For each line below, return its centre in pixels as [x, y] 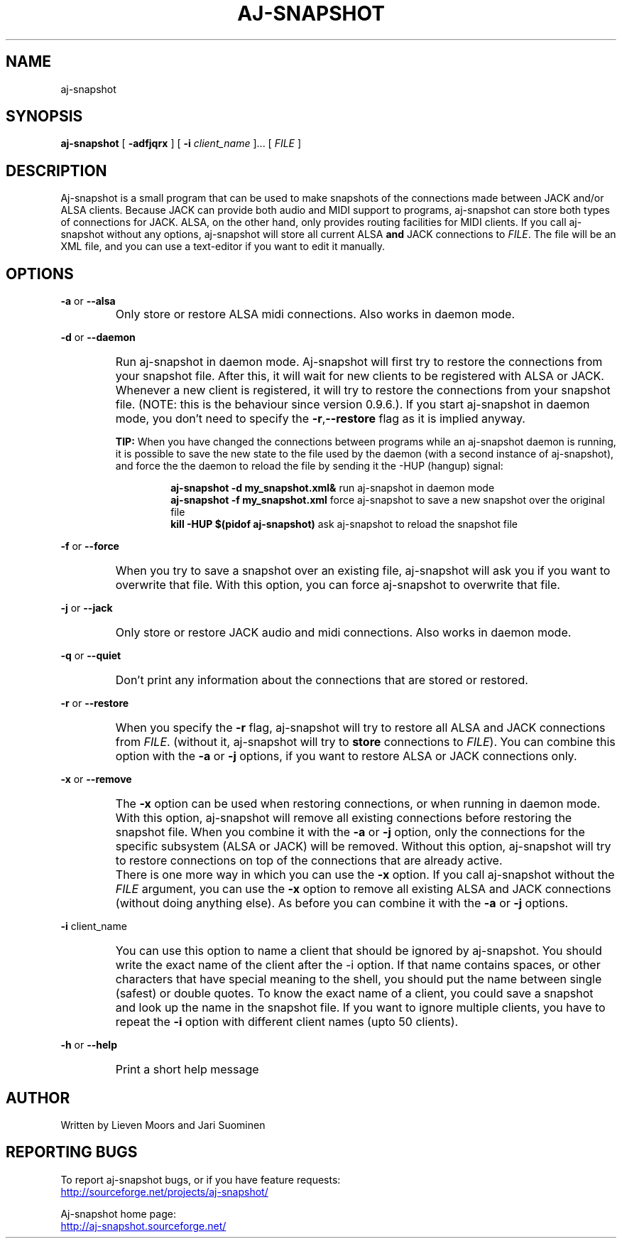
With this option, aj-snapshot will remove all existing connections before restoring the [344, 818]
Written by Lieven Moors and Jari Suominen [163, 1125]
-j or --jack [87, 608]
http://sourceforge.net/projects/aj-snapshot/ [164, 1191]
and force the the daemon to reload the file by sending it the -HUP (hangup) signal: [309, 466]
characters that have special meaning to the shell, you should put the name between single [359, 979]
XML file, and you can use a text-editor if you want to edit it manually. [223, 247]
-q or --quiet [91, 656]
